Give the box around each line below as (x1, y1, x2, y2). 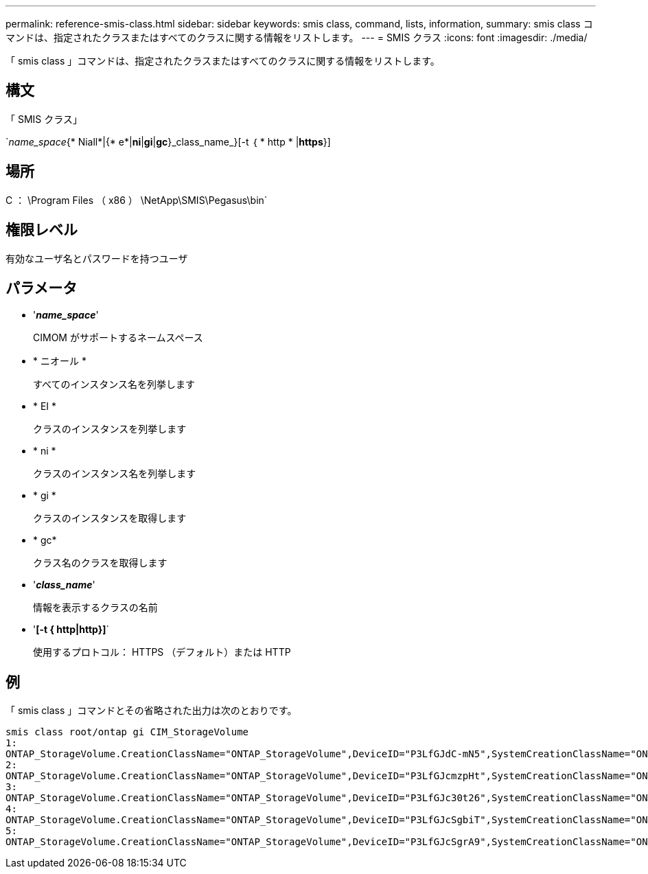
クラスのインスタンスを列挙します (33, 423, 187, 435)
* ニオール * (33, 355, 86, 367)
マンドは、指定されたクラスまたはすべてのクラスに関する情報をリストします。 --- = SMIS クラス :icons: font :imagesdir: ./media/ (5, 32, 588, 43)
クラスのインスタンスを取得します (33, 512, 187, 525)
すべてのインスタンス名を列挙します (33, 378, 195, 391)
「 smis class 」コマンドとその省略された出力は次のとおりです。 (5, 704, 297, 717)
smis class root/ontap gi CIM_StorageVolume (5, 726, 249, 738)
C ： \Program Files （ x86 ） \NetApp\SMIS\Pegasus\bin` (5, 194, 268, 206)
